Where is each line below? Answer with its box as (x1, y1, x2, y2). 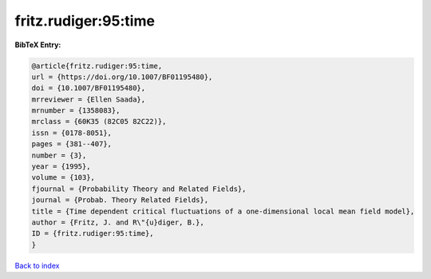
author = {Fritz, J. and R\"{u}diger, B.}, (31, 218, 205, 227)
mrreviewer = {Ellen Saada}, (31, 94, 146, 104)
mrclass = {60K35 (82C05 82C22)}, (31, 117, 167, 126)
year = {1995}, (31, 162, 91, 171)
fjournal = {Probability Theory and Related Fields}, (31, 184, 247, 193)
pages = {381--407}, (31, 140, 112, 149)
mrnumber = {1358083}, (31, 106, 121, 115)
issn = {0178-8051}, (31, 128, 112, 138)
